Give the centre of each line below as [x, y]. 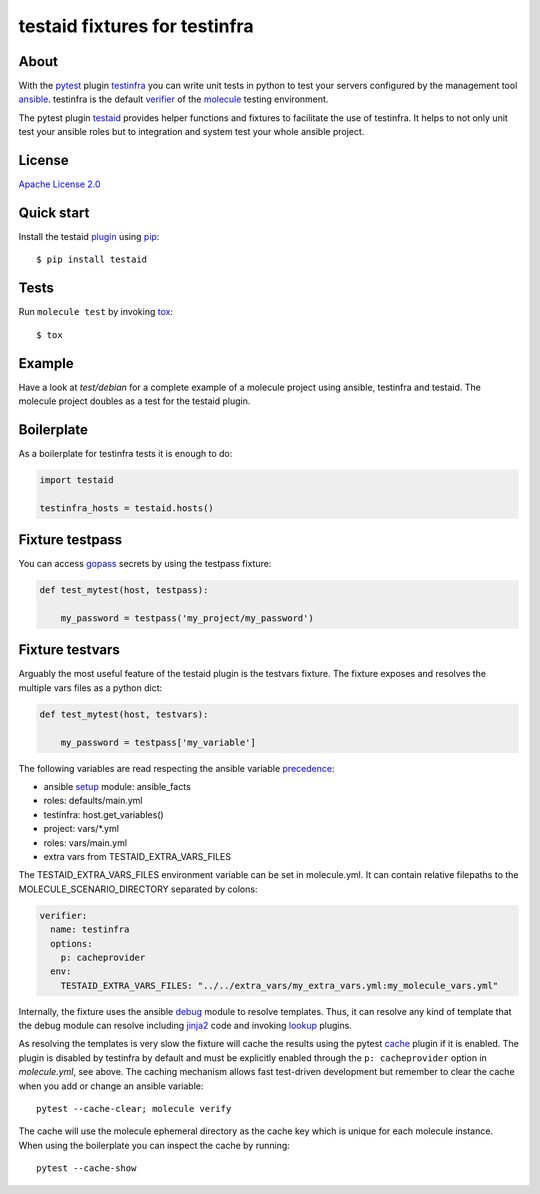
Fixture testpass [70, 540]
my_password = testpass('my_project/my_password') [187, 618]
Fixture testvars [69, 650]
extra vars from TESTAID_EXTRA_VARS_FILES [137, 856]
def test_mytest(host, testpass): [124, 590]
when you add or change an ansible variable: [111, 1086]
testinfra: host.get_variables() [103, 814]
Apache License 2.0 [59, 184]
